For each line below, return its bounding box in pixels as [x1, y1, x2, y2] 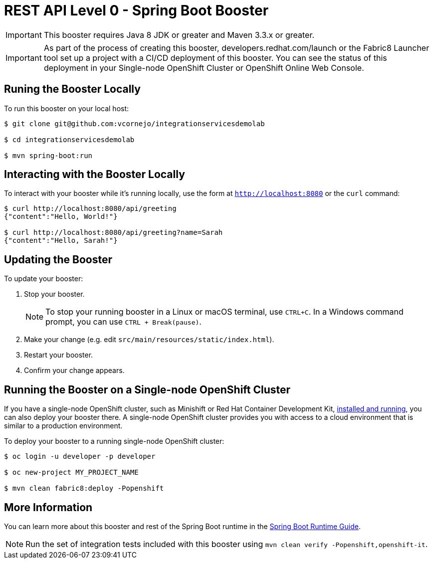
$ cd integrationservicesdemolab [4, 135, 135, 144]
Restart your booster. [24, 351, 93, 360]
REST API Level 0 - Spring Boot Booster [4, 2, 269, 19]
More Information [4, 501, 93, 514]
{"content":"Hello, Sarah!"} [4, 236, 118, 245]
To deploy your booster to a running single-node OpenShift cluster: [4, 437, 224, 446]
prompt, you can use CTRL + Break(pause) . [45, 317, 202, 327]
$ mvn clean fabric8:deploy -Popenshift [4, 484, 164, 493]
